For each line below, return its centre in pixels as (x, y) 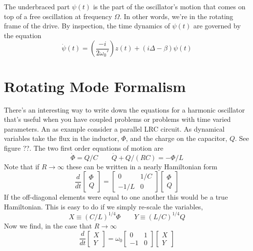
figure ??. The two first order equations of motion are (84, 148)
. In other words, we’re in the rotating (176, 16)
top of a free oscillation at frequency (58, 16)
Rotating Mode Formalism (95, 86)
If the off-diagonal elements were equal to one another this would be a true (116, 197)
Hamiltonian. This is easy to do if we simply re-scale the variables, (104, 206)
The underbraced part (37, 6)
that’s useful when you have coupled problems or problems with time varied (117, 119)
